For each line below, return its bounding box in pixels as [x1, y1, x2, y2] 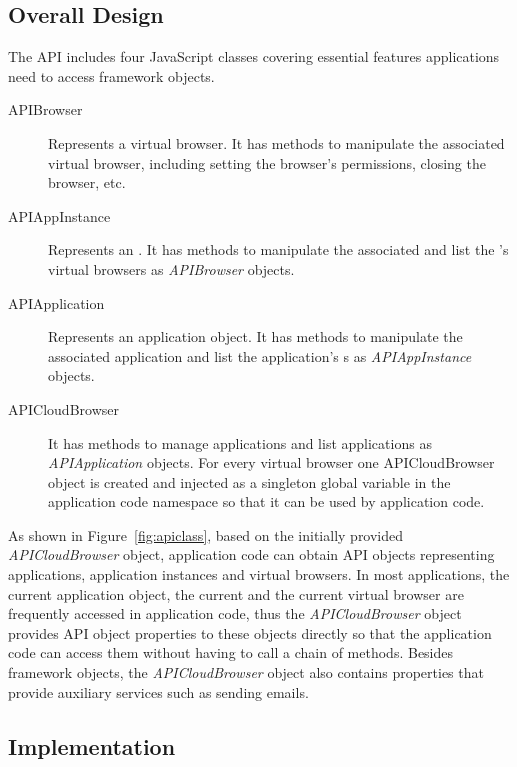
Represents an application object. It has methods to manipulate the [48, 326, 463, 347]
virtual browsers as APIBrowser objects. [48, 258, 295, 279]
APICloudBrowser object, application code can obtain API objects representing [8, 544, 495, 565]
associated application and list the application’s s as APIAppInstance [48, 345, 472, 366]
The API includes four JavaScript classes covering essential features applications [8, 46, 500, 67]
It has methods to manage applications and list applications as [48, 432, 432, 453]
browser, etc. [48, 172, 126, 193]
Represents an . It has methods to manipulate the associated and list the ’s [48, 239, 509, 260]
